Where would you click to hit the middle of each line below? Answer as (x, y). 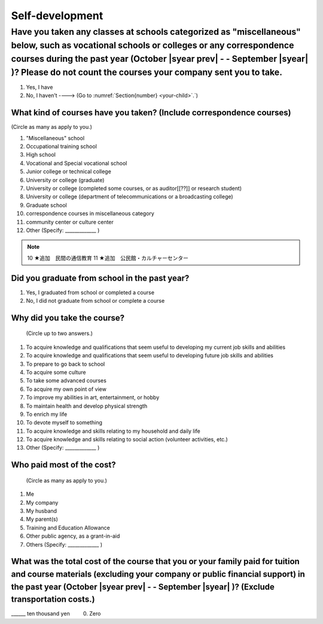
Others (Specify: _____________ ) (64, 544)
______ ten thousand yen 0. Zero (56, 614)
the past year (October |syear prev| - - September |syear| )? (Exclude (143, 587)
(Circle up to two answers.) (59, 333)
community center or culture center (70, 222)
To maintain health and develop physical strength (87, 406)
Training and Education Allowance (68, 527)
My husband (41, 511)
